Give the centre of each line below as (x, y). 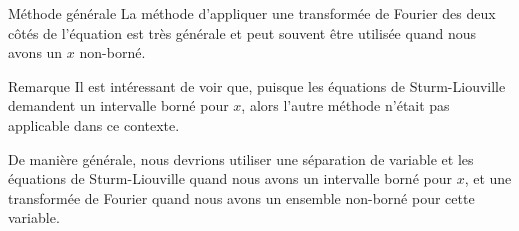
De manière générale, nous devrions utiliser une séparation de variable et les (241, 158)
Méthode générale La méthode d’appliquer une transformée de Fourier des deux (252, 13)
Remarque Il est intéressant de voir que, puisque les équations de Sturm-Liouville (257, 85)
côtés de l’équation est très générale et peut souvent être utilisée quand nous (242, 32)
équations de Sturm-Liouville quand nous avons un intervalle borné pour (230, 178)
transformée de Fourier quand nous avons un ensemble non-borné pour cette (241, 197)
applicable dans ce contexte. (94, 124)
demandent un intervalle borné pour (118, 105)
